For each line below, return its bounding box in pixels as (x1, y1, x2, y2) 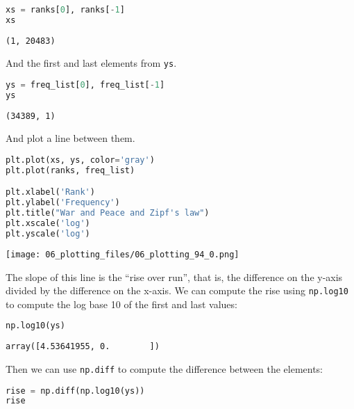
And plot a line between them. (6, 131, 135, 145)
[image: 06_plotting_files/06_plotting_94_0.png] (6, 249, 239, 259)
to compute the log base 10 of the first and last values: (6, 296, 237, 311)
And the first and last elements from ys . (6, 56, 177, 70)
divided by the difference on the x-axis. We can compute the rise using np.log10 (6, 283, 348, 298)
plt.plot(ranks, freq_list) (6, 165, 135, 175)
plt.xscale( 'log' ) (6, 218, 90, 229)
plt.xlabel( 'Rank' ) (6, 187, 95, 198)
